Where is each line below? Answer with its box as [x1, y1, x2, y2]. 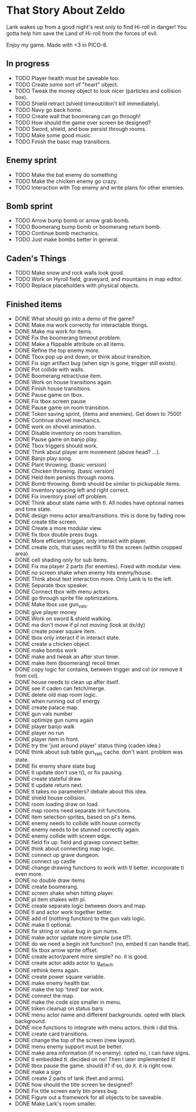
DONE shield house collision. [14, 794, 87, 801]
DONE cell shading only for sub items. [14, 556, 109, 563]
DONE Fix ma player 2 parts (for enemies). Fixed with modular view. [14, 563, 182, 569]
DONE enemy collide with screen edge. [14, 832, 112, 840]
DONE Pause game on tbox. [14, 391, 84, 398]
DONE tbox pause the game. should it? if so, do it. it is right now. [14, 1062, 173, 1070]
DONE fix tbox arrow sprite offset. [14, 946, 99, 954]
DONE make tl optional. [14, 921, 72, 928]
